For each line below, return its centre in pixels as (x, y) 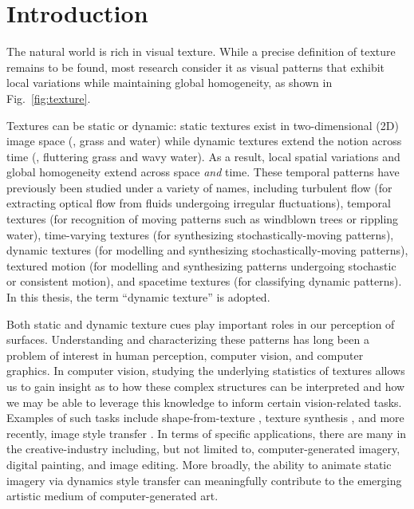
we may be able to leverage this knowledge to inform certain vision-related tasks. (204, 402)
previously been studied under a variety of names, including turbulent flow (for (199, 187)
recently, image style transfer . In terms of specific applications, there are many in (207, 433)
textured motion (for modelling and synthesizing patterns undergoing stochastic (201, 265)
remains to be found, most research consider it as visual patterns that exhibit (196, 67)
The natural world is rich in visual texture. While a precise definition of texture (201, 51)
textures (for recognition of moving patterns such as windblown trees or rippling (203, 219)
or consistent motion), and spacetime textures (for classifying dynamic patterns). (204, 281)
